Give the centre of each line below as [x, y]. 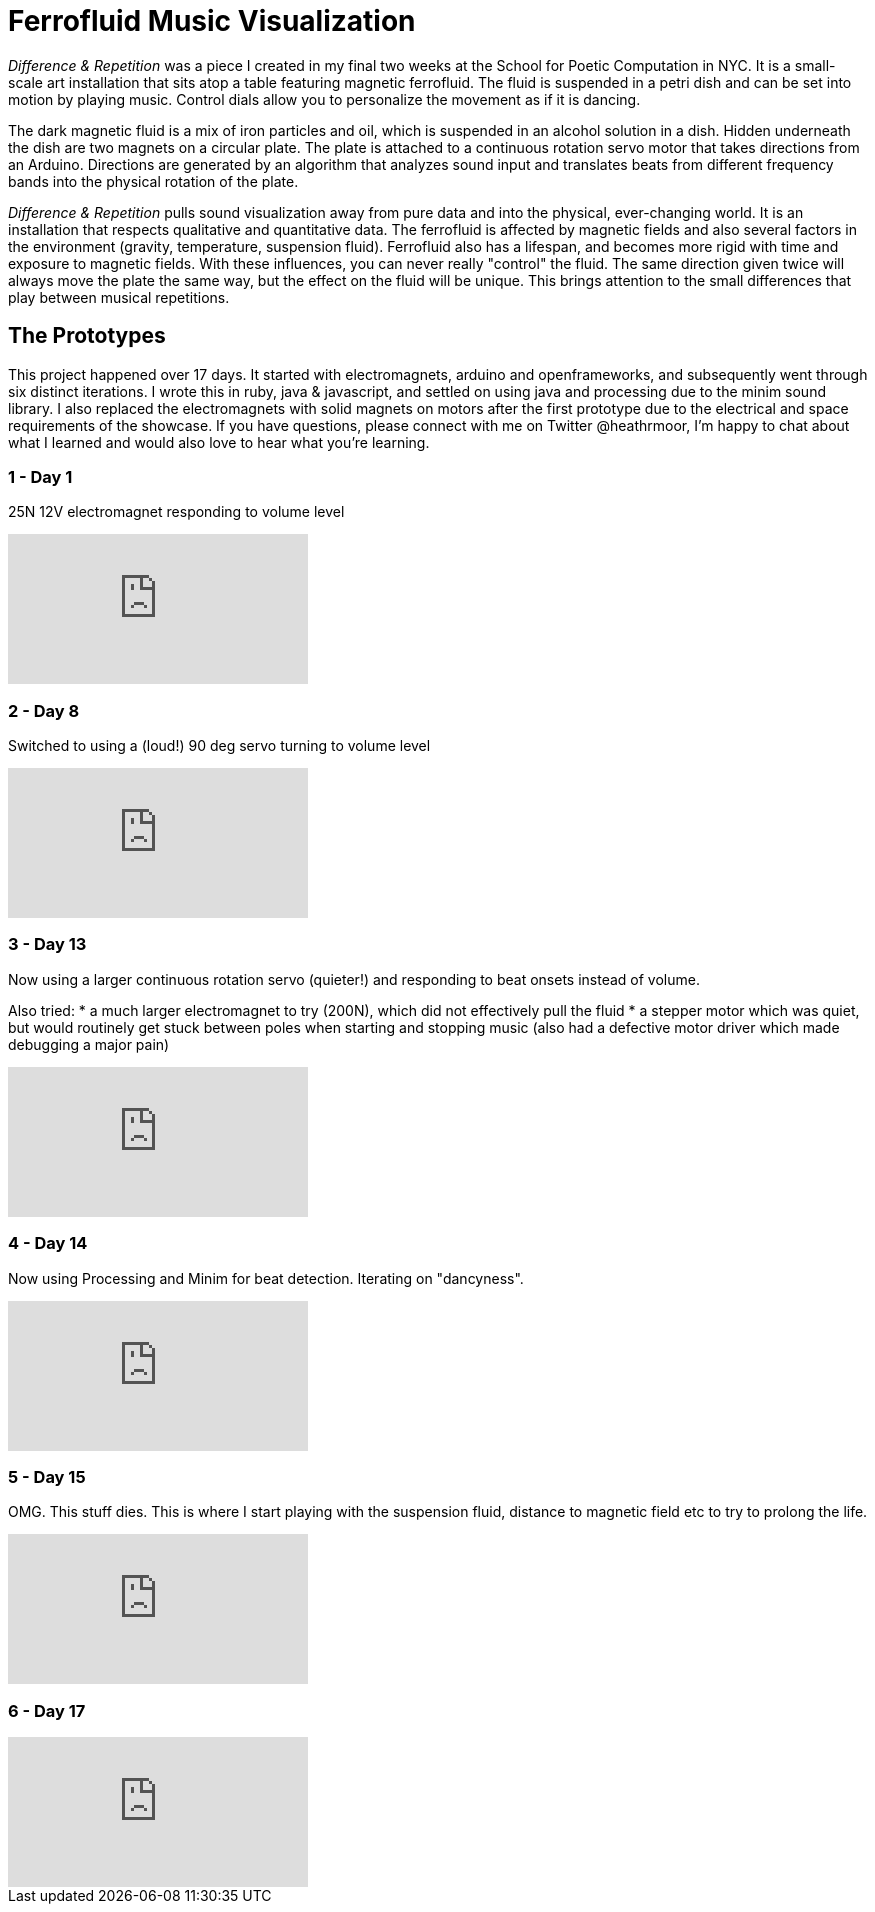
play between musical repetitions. [119, 297]
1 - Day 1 [40, 476]
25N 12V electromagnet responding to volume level [176, 512]
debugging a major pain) [89, 1044]
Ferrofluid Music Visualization [212, 21]
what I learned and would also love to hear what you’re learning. [219, 442]
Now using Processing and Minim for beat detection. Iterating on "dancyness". [266, 1278]
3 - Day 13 [47, 944]
